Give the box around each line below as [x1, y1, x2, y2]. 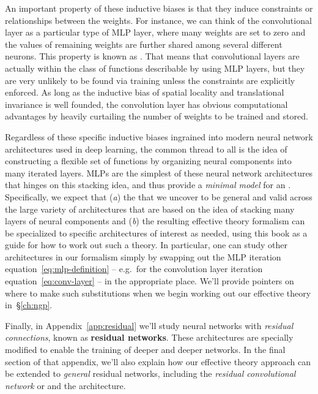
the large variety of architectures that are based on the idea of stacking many [5, 202, 295, 215]
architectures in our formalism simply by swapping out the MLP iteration [5, 250, 281, 263]
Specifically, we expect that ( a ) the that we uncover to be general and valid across [5, 190, 312, 203]
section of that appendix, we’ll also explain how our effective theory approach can [5, 355, 311, 368]
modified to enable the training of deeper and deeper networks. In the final [5, 343, 286, 356]
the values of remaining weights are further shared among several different [5, 37, 283, 50]
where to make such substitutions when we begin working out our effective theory [5, 286, 311, 299]
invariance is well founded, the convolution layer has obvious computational [5, 97, 288, 110]
